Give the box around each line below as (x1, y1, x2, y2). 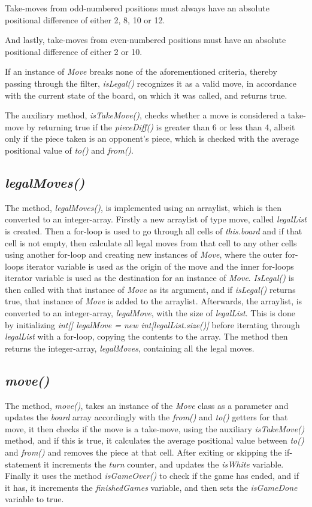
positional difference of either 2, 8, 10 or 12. (5, 13, 165, 26)
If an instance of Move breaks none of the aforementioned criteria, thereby (5, 65, 277, 78)
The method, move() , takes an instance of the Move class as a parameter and (5, 399, 289, 411)
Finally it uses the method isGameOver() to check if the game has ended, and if (5, 469, 299, 482)
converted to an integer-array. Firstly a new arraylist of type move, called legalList (5, 213, 307, 225)
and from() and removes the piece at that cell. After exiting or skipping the (5, 446, 282, 459)
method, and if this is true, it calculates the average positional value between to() (5, 434, 304, 447)
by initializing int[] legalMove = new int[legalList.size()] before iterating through (5, 318, 300, 331)
